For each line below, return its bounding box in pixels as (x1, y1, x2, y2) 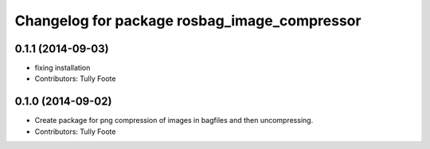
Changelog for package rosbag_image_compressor (14, 12, 362, 29)
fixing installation (34, 63, 91, 73)
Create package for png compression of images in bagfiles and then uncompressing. (34, 116, 314, 125)
